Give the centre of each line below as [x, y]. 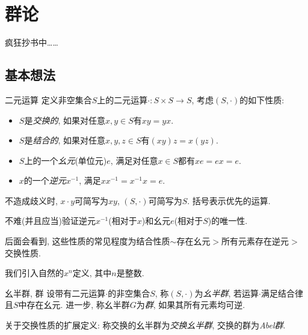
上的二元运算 [122, 99]
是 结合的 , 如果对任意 [65, 140]
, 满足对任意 [134, 160]
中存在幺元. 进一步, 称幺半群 [74, 305]
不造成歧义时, [31, 200]
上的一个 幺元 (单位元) [66, 160]
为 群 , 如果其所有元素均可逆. [191, 305]
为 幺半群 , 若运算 [227, 293]
